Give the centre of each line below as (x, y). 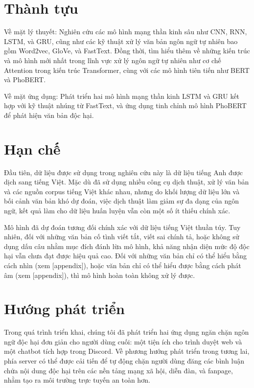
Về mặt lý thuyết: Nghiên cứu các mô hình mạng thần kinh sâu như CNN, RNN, (126, 32)
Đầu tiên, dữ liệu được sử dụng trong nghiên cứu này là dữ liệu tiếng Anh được (124, 172)
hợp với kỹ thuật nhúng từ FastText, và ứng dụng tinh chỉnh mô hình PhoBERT (125, 105)
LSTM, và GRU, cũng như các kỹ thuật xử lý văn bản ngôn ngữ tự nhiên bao (121, 41)
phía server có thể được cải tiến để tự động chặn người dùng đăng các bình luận (124, 361)
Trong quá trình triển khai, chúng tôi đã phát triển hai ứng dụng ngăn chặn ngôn (127, 332)
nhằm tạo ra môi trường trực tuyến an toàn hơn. (77, 380)
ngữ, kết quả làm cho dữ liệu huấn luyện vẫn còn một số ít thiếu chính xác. (117, 210)
